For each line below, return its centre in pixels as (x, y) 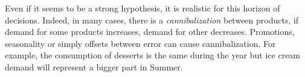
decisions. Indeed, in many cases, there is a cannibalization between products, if (152, 20)
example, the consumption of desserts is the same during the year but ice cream (153, 55)
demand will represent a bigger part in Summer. (94, 66)
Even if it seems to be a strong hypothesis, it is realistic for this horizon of (143, 8)
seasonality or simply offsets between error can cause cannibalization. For (140, 43)
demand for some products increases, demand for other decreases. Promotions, (150, 32)
